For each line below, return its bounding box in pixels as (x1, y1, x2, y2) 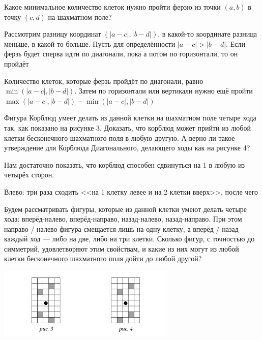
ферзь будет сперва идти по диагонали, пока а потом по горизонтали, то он (4, 48, 238, 59)
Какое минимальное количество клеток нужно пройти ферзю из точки (4, 2, 221, 12)
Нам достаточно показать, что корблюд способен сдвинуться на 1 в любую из (4, 159, 245, 170)
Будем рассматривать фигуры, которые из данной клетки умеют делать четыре (4, 203, 247, 214)
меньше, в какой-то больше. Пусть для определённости (4, 38, 176, 49)
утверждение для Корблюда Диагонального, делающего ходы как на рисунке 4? (4, 142, 250, 153)
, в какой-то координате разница (158, 28, 257, 39)
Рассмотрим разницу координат (4, 28, 101, 39)
